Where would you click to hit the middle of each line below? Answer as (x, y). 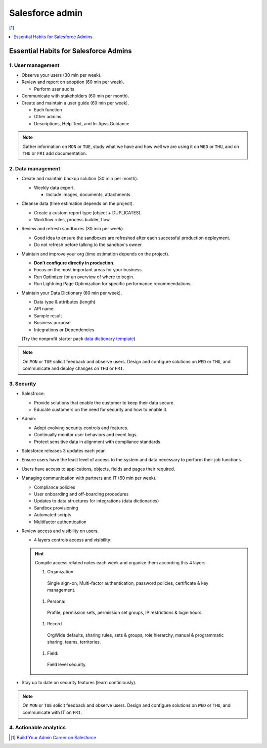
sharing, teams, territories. (74, 642)
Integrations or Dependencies (64, 330)
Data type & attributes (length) (65, 302)
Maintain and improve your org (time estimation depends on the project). (95, 254)
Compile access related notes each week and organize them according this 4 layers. (121, 563)
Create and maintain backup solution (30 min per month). (80, 179)
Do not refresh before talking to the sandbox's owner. (88, 245)
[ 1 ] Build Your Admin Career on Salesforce (53, 737)
